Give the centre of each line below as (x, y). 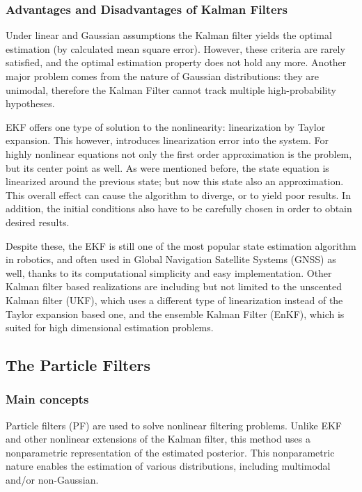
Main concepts (47, 399)
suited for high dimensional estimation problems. (110, 327)
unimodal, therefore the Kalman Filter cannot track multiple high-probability (171, 89)
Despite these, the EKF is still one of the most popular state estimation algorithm (181, 245)
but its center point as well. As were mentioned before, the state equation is (167, 167)
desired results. (38, 222)
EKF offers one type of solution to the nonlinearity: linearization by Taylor (166, 126)
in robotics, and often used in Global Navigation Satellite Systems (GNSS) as (171, 259)
